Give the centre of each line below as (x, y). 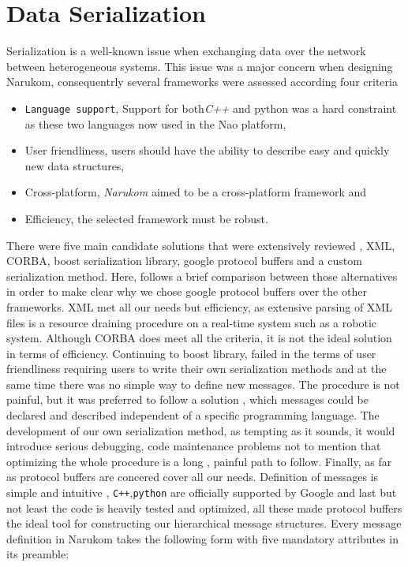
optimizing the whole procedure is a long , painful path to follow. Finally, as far (199, 461)
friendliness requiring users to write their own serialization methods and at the (197, 369)
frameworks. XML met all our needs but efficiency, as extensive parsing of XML (199, 306)
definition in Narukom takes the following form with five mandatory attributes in (202, 538)
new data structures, (75, 165)
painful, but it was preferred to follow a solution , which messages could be (188, 399)
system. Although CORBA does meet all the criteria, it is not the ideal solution (199, 338)
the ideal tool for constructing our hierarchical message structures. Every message (204, 523)
